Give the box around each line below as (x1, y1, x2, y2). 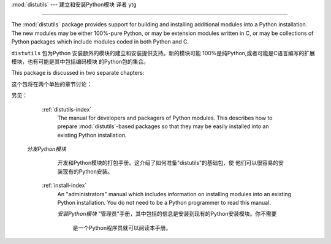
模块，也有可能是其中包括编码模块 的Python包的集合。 (11, 58, 150, 65)
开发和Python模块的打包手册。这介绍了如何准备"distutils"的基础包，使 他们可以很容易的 (57, 159, 279, 167)
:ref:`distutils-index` (42, 105, 92, 113)
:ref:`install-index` (42, 181, 87, 189)
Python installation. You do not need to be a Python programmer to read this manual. (57, 199, 271, 207)
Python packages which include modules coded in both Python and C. (11, 38, 189, 45)
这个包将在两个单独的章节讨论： (11, 80, 92, 88)
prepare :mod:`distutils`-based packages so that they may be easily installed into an (57, 123, 269, 130)
